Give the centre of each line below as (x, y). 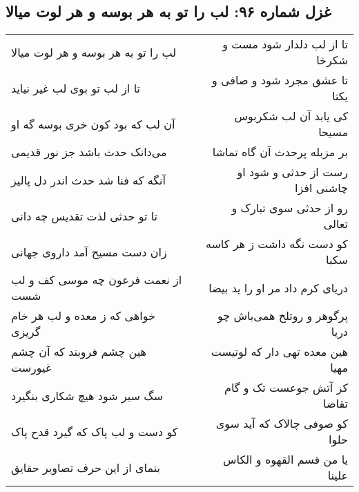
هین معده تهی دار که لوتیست (279, 352)
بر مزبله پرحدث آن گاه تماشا (280, 152)
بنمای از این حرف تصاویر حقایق (86, 467)
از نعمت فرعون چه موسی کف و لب (97, 280)
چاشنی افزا (321, 188)
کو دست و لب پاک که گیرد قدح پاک (95, 431)
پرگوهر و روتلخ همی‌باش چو (282, 316)
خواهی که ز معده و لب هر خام (83, 316)
